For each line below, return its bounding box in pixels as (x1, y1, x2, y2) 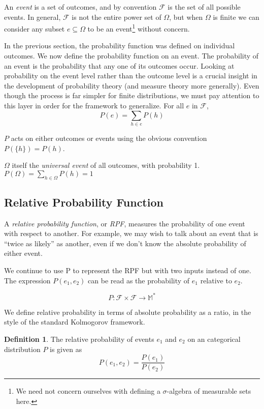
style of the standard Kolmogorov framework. (4, 316, 145, 327)
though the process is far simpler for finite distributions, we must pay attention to (4, 90, 259, 101)
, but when (169, 11, 203, 22)
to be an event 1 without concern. (87, 22, 190, 34)
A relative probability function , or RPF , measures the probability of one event (4, 218, 245, 228)
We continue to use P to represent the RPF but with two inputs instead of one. (4, 265, 251, 276)
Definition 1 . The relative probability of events (4, 333, 154, 344)
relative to (200, 275, 232, 285)
